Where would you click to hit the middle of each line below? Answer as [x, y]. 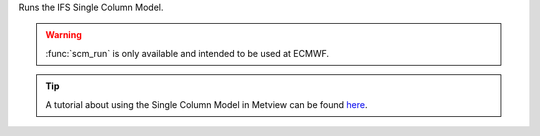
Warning [63, 35]
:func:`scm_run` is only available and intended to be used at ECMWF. [187, 53]
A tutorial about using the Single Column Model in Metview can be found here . [206, 104]
